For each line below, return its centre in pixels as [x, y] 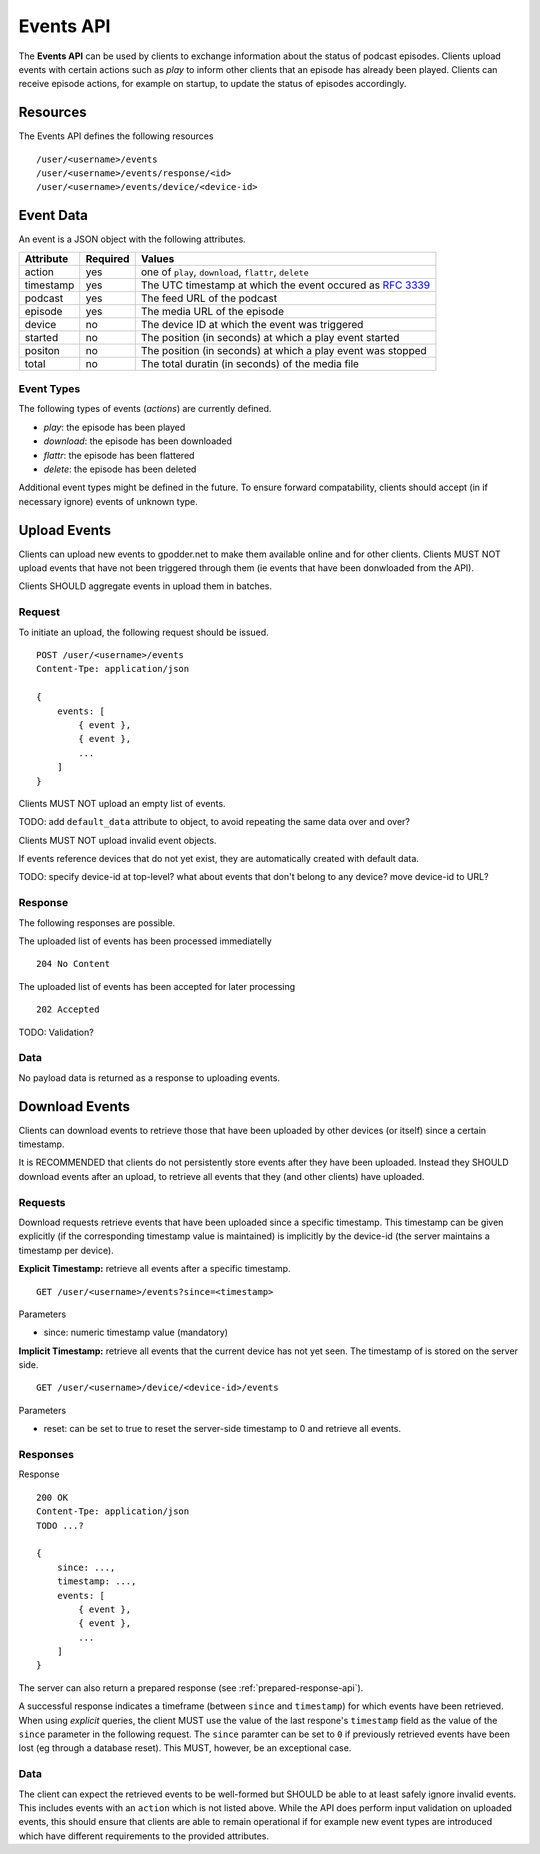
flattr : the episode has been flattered [119, 455]
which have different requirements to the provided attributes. [144, 1836]
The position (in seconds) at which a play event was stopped [283, 350]
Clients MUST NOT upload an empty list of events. [122, 803]
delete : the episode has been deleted [120, 469]
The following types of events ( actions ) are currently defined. [145, 409]
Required [107, 258]
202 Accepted [68, 1009]
